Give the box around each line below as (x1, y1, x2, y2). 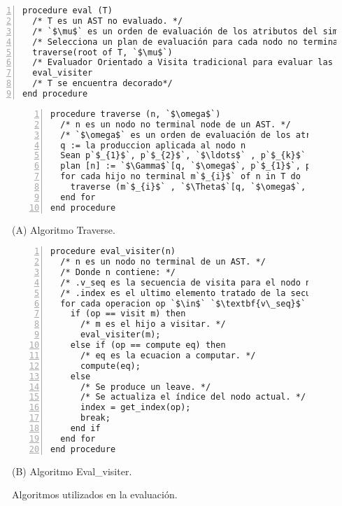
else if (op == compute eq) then (70, 340, 226, 351)
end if (70, 423, 101, 434)
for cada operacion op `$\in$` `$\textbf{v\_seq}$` (60, 298, 306, 309)
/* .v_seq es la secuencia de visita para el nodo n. (60, 277, 316, 288)
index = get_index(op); (80, 402, 191, 413)
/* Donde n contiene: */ (60, 267, 176, 277)
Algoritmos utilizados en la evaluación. (12, 487, 178, 502)
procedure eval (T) (22, 6, 113, 15)
